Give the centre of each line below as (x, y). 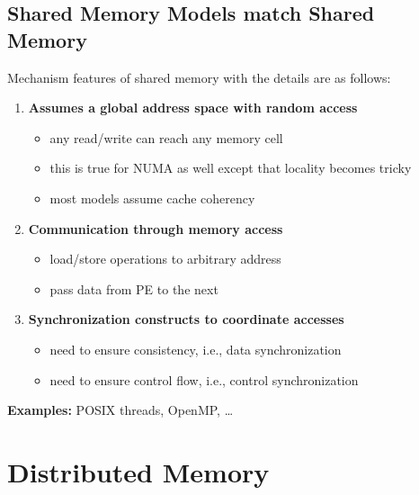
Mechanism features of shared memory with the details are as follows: (199, 77)
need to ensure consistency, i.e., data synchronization (196, 349)
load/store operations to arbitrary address (165, 259)
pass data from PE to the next (134, 288)
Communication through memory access (156, 228)
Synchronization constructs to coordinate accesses (186, 319)
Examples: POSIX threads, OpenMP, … (120, 410)
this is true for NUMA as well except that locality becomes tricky (231, 168)
